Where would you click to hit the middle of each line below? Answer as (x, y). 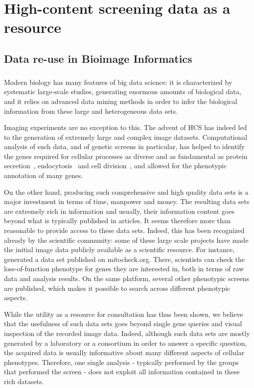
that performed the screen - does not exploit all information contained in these (122, 372)
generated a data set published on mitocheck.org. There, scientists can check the (124, 259)
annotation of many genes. (44, 175)
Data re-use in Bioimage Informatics (98, 58)
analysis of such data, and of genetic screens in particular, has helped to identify (125, 146)
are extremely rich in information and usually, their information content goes (119, 211)
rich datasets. (24, 381)
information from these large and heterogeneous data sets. (91, 111)
